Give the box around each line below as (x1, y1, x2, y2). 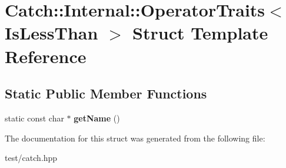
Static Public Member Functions (5, 84, 207, 103)
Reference (5, 44, 87, 68)
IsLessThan (5, 21, 98, 45)
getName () (74, 111, 120, 124)
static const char (5, 111, 64, 124)
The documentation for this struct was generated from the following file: (5, 131, 265, 144)
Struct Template (132, 21, 268, 45)
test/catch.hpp (5, 151, 58, 164)
